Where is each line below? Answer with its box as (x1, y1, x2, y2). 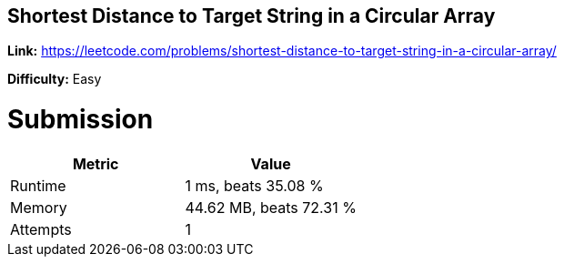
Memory (10, 198, 67, 217)
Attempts (10, 219, 72, 239)
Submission (7, 104, 154, 136)
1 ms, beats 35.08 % (185, 176, 324, 195)
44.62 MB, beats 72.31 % (185, 198, 357, 217)
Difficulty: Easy (7, 71, 102, 87)
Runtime (10, 176, 66, 195)
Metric (72, 154, 119, 173)
